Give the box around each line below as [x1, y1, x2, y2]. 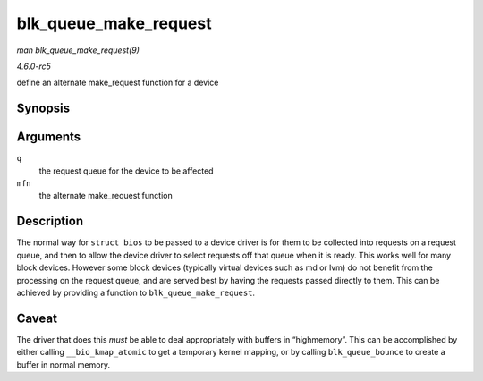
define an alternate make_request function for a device [16, 77, 219, 89]
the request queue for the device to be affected [38, 165, 214, 176]
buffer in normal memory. [16, 359, 111, 370]
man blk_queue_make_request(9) [16, 45, 140, 55]
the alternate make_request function [38, 190, 174, 201]
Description [16, 214, 84, 229]
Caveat [16, 310, 58, 326]
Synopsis [16, 101, 71, 116]
